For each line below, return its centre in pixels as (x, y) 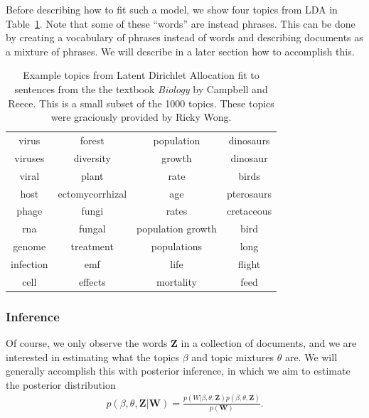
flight (249, 263)
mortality (177, 281)
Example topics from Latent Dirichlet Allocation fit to (141, 75)
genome (30, 246)
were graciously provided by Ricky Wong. (141, 117)
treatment (92, 246)
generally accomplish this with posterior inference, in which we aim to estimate (178, 371)
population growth (177, 229)
